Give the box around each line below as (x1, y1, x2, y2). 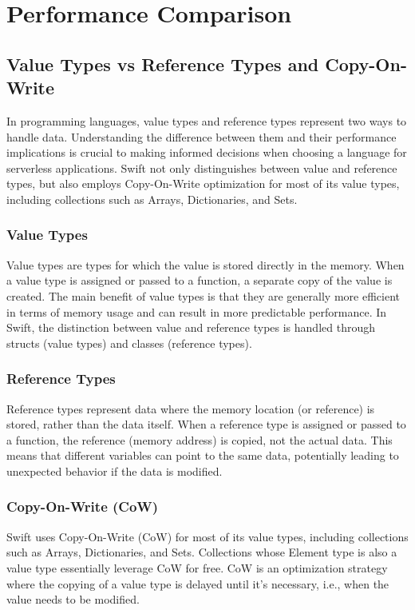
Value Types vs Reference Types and (6, 51, 319, 76)
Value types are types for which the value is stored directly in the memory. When (6, 256, 405, 273)
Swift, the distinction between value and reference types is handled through (6, 319, 375, 336)
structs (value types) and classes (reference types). (6, 334, 252, 351)
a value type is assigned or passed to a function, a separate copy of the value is (6, 272, 393, 289)
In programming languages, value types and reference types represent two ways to (6, 112, 407, 129)
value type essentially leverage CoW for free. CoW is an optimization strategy (6, 559, 388, 576)
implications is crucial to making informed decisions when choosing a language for (6, 144, 407, 161)
